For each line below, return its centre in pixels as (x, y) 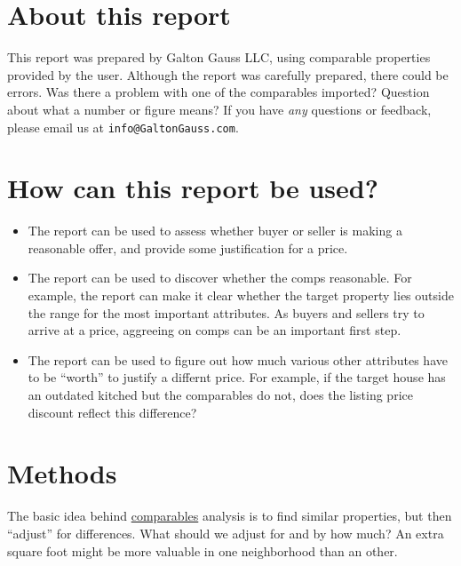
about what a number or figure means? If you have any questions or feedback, (219, 109)
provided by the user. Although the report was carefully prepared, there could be (228, 74)
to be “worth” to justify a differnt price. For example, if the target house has (237, 377)
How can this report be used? (193, 188)
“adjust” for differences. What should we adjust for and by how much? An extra (226, 533)
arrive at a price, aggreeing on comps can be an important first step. (215, 330)
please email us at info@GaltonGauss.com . (123, 127)
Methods (62, 473)
